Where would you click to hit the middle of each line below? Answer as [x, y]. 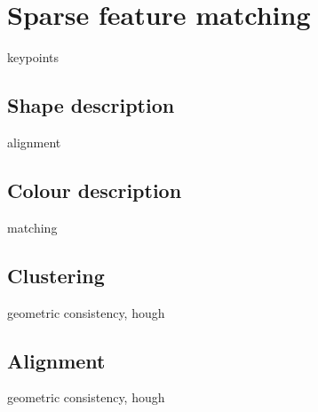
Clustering [56, 275]
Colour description [95, 190]
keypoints [33, 57]
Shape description [91, 105]
